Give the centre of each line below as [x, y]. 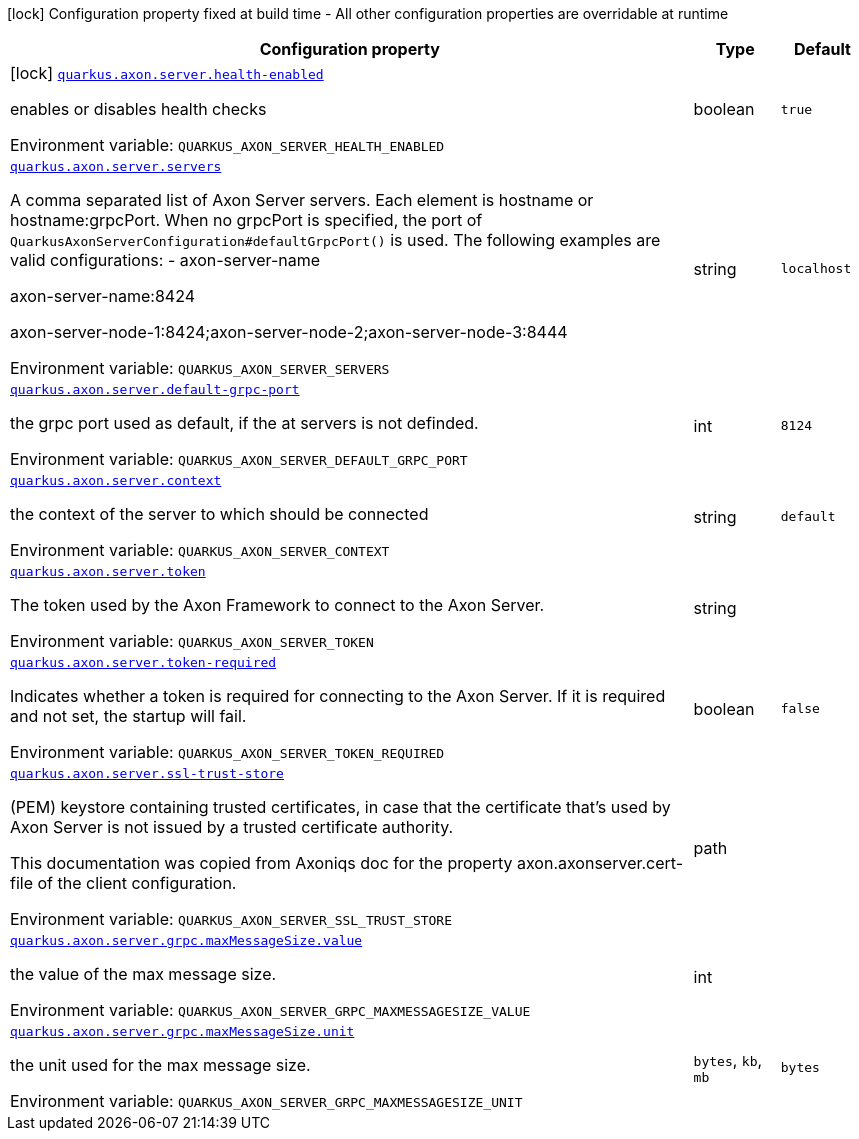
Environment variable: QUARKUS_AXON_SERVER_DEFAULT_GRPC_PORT [239, 459]
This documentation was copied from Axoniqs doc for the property [261, 863]
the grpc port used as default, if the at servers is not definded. [244, 423]
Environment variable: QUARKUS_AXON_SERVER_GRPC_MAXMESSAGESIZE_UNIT [266, 1101]
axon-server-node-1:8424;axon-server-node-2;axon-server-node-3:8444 [289, 332]
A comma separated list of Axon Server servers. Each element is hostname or [302, 200]
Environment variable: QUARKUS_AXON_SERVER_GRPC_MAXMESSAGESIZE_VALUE [270, 1010]
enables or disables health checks [138, 109]
